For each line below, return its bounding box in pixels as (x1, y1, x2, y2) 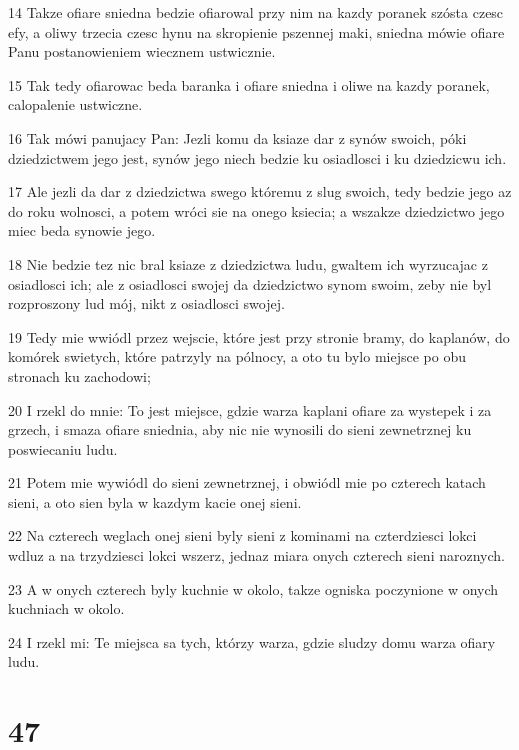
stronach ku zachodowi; (8, 365, 151, 386)
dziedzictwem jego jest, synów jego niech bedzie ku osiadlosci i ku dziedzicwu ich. (8, 147, 507, 168)
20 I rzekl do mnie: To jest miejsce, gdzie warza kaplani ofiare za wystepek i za (8, 399, 492, 420)
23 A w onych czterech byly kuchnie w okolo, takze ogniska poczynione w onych (8, 578, 499, 599)
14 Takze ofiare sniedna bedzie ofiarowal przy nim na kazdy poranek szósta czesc (8, 2, 504, 22)
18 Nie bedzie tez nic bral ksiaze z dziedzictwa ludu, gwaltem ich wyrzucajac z (8, 253, 488, 274)
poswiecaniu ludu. (8, 438, 118, 459)
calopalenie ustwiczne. (8, 94, 143, 115)
